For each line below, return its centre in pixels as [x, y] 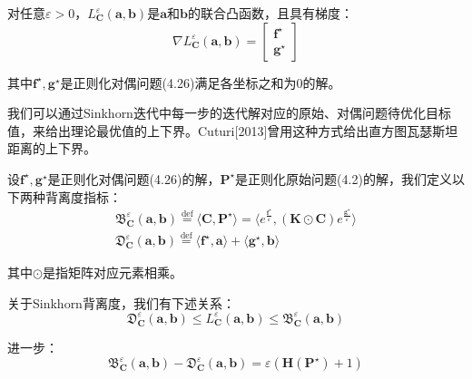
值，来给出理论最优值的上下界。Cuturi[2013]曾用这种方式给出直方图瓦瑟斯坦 [233, 130]
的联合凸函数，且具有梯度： [270, 13]
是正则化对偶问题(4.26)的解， [134, 178]
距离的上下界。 [52, 148]
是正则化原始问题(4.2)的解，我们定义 [344, 178]
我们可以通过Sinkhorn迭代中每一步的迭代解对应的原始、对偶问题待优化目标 [229, 113]
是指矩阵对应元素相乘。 [112, 272]
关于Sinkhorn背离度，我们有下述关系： [121, 302]
